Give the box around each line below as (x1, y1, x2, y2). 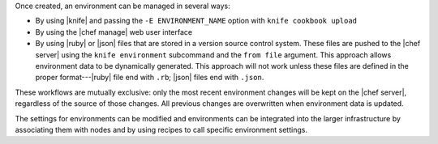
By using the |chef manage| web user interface (35, 27, 193, 36)
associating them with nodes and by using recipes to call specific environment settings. (15, 125, 308, 134)
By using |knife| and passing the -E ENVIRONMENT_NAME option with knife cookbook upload (35, 16, 357, 26)
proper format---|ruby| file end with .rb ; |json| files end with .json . (35, 73, 264, 83)
